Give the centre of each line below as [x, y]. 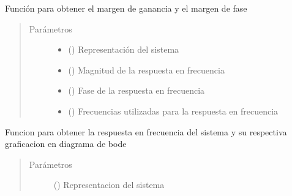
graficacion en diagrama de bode [66, 144]
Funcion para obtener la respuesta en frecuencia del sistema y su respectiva [146, 131]
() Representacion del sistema [109, 185]
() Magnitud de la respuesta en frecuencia [146, 70]
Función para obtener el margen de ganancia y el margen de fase [126, 8]
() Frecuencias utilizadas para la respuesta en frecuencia [173, 111]
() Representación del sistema [124, 49]
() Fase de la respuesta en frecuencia [137, 90]
